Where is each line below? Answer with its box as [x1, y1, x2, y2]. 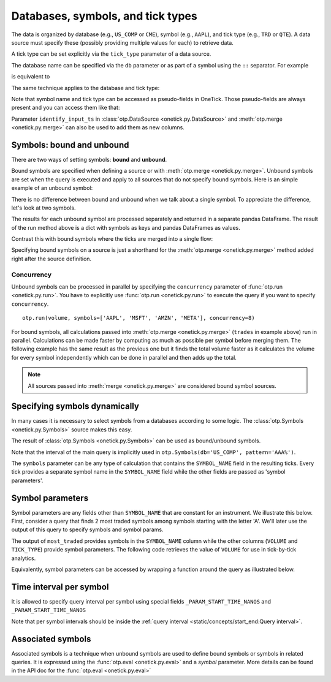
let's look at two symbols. [11, 204, 76, 211]
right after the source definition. [11, 255, 92, 262]
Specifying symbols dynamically [11, 401, 139, 412]
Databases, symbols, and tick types [11, 9, 197, 23]
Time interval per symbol [11, 582, 109, 592]
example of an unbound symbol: [11, 184, 93, 192]
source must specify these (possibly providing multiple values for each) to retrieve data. [11, 39, 234, 46]
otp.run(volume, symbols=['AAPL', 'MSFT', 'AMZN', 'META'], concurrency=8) [22, 314, 255, 322]
